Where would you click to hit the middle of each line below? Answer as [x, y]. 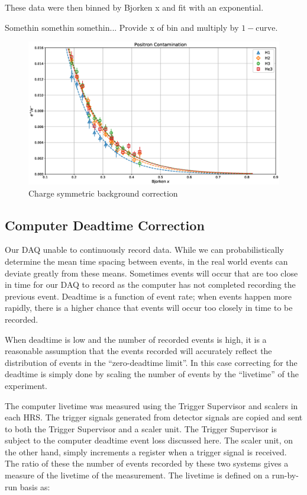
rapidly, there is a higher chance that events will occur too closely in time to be [149, 308]
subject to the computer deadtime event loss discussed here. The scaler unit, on [149, 440]
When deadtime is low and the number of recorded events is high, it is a [136, 339]
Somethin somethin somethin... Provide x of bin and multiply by [122, 27]
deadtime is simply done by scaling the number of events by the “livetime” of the [152, 374]
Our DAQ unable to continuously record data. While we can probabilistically [144, 250]
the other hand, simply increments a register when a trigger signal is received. [146, 451]
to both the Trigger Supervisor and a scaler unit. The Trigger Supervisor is [141, 428]
